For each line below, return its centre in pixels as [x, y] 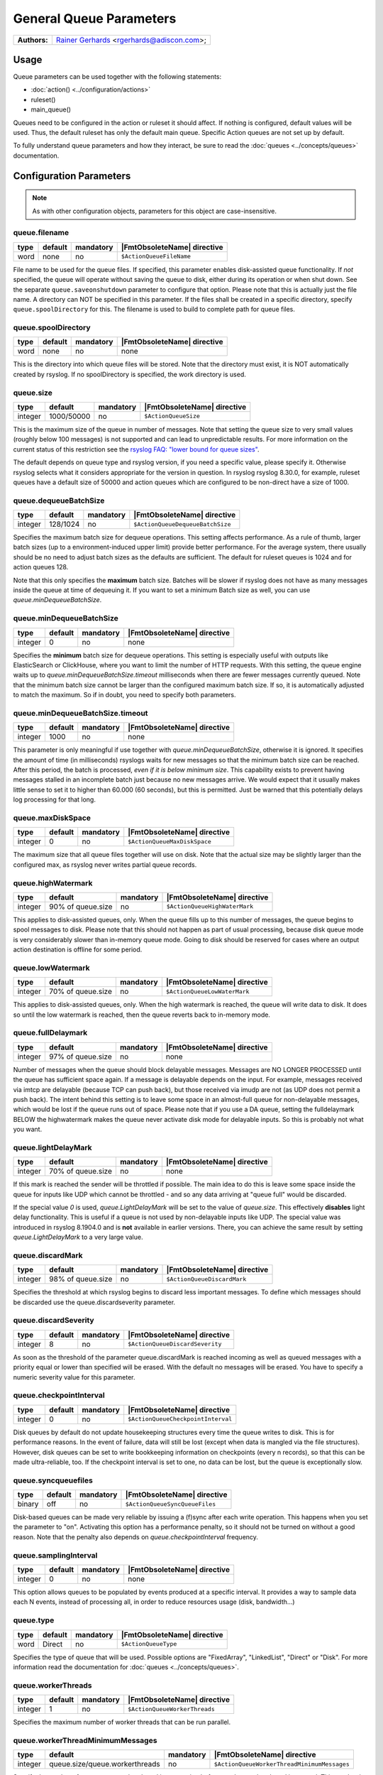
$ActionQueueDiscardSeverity [175, 1344]
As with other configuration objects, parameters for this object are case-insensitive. [154, 211]
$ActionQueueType [149, 1644]
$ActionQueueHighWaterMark [210, 906]
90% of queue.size [81, 907]
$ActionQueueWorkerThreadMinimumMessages [282, 1764]
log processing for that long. [54, 799]
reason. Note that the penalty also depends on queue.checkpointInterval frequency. [136, 1536]
